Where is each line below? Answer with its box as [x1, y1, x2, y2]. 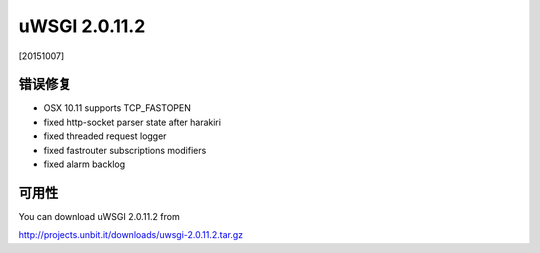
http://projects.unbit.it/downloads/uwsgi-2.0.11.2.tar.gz [18, 229, 244, 241]
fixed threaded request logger [43, 130, 167, 142]
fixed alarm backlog [43, 158, 125, 170]
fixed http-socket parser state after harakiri [43, 116, 222, 128]
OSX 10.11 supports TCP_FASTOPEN [43, 102, 192, 114]
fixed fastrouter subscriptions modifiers [43, 144, 207, 156]
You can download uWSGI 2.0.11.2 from [18, 210, 180, 222]
